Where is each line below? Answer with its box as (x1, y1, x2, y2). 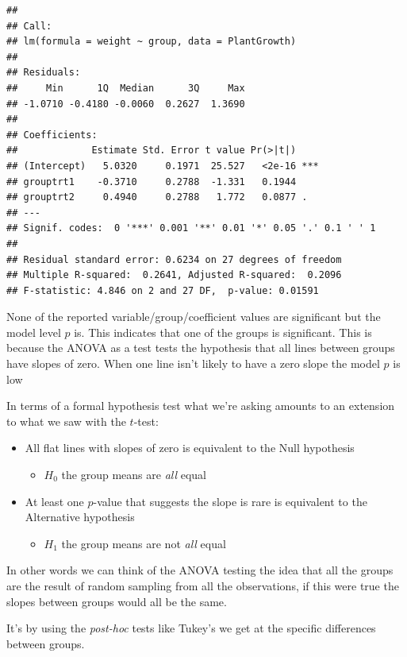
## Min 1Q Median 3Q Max (6, 82, 245, 94)
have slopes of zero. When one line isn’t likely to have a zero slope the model (6, 355, 380, 372)
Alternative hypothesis (25, 508, 135, 525)
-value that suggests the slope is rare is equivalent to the (93, 493, 367, 509)
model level (6, 323, 61, 340)
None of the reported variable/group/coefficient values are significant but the (6, 308, 381, 325)
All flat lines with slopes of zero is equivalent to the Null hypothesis (25, 439, 355, 456)
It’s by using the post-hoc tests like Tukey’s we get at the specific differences (6, 620, 376, 636)
